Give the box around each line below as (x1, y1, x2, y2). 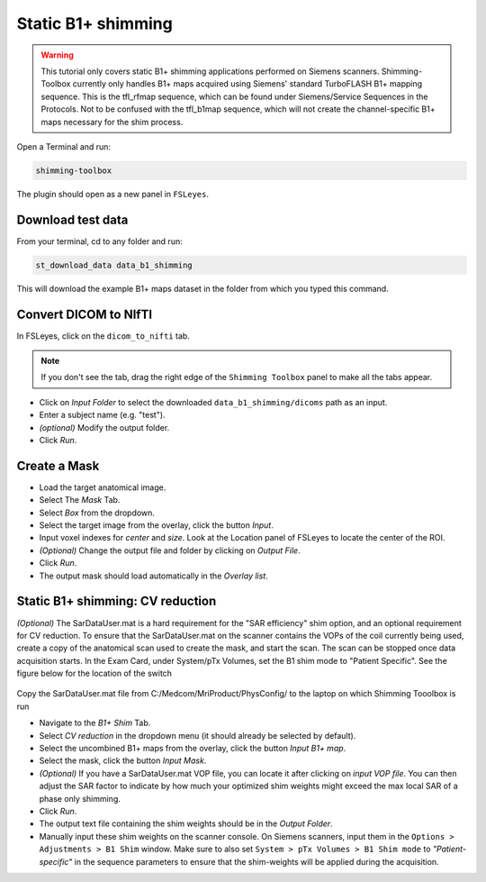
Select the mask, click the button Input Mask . (39, 755, 207, 766)
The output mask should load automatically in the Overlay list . (39, 570, 269, 581)
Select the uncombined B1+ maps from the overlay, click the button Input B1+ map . (39, 743, 346, 754)
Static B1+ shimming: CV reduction (16, 594, 217, 609)
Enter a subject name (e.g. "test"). (39, 410, 166, 421)
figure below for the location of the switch (16, 668, 173, 679)
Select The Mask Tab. (39, 495, 121, 505)
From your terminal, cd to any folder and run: (16, 235, 184, 247)
